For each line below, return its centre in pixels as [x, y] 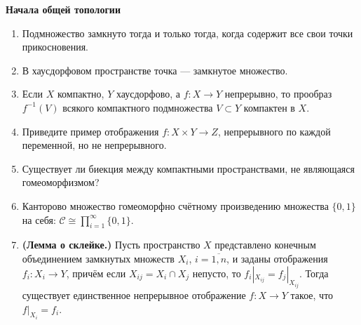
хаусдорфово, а [148, 94]
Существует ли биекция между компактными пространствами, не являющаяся [188, 168]
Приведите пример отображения [90, 131]
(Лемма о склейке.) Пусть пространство [111, 245]
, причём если [96, 273]
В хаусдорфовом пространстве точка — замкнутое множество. [155, 70]
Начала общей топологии [63, 9]
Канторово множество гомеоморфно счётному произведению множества [175, 205]
